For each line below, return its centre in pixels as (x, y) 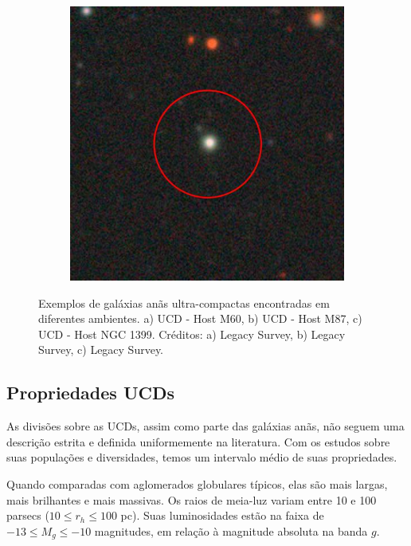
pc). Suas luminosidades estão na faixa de (222, 515)
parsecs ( (28, 515)
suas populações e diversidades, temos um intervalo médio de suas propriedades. (202, 457)
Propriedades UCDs (90, 393)
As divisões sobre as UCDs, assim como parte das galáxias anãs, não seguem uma (205, 426)
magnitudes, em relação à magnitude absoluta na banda (231, 530)
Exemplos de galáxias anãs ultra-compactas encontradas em (184, 302)
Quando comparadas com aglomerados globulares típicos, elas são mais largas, (197, 483)
